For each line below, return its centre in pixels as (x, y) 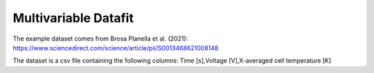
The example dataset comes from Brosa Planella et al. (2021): (100, 39)
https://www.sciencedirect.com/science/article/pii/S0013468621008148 (116, 48)
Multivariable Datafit (73, 18)
